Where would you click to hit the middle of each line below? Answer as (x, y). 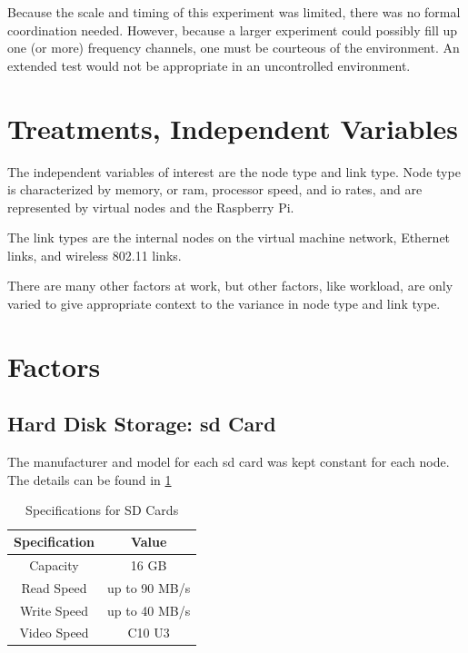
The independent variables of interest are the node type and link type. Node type (234, 171)
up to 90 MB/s (149, 587)
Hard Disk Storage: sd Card (142, 424)
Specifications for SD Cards (102, 510)
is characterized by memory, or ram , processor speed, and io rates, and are (215, 189)
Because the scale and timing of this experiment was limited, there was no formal (234, 12)
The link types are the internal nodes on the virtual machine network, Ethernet (229, 237)
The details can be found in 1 (90, 479)
